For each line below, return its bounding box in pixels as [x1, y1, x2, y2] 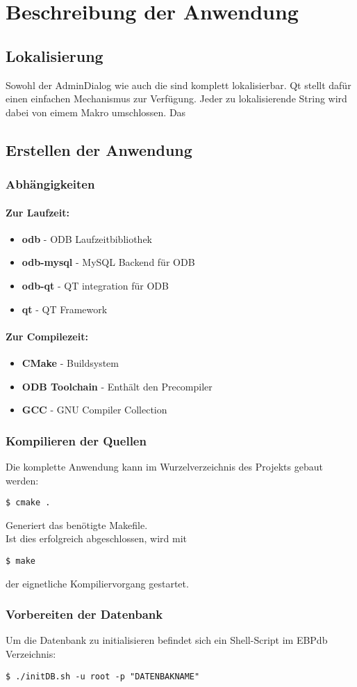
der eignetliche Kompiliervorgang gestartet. [6, 576, 189, 590]
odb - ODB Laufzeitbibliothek [22, 231, 153, 246]
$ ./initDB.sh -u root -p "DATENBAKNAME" [6, 671, 200, 681]
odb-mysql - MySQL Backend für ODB [22, 255, 195, 269]
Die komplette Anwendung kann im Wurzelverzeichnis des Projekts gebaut [6, 459, 323, 473]
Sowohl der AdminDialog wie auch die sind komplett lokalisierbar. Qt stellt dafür [6, 77, 351, 92]
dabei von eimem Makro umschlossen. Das [6, 104, 186, 119]
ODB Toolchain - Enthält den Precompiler [22, 379, 213, 393]
